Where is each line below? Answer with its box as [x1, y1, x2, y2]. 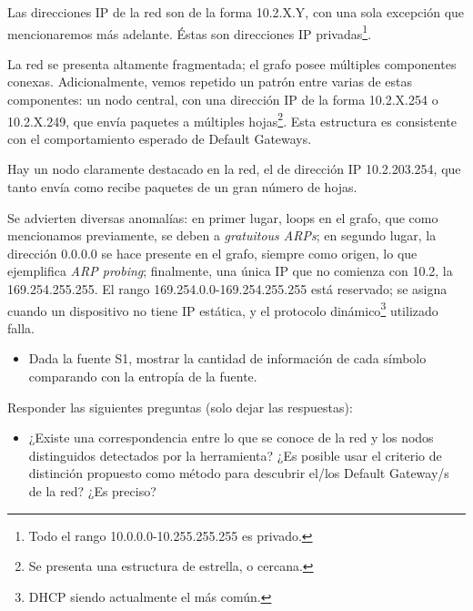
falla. [7, 318, 35, 337]
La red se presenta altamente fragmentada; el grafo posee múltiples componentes [7, 54, 457, 73]
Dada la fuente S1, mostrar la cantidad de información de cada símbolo [28, 349, 427, 368]
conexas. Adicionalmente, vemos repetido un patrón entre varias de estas [7, 72, 413, 91]
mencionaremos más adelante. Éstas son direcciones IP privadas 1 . [7, 21, 372, 43]
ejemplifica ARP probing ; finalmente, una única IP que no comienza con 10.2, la [7, 261, 453, 280]
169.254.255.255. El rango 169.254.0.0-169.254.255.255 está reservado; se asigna [7, 280, 448, 299]
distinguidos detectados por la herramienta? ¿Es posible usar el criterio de [28, 445, 442, 464]
